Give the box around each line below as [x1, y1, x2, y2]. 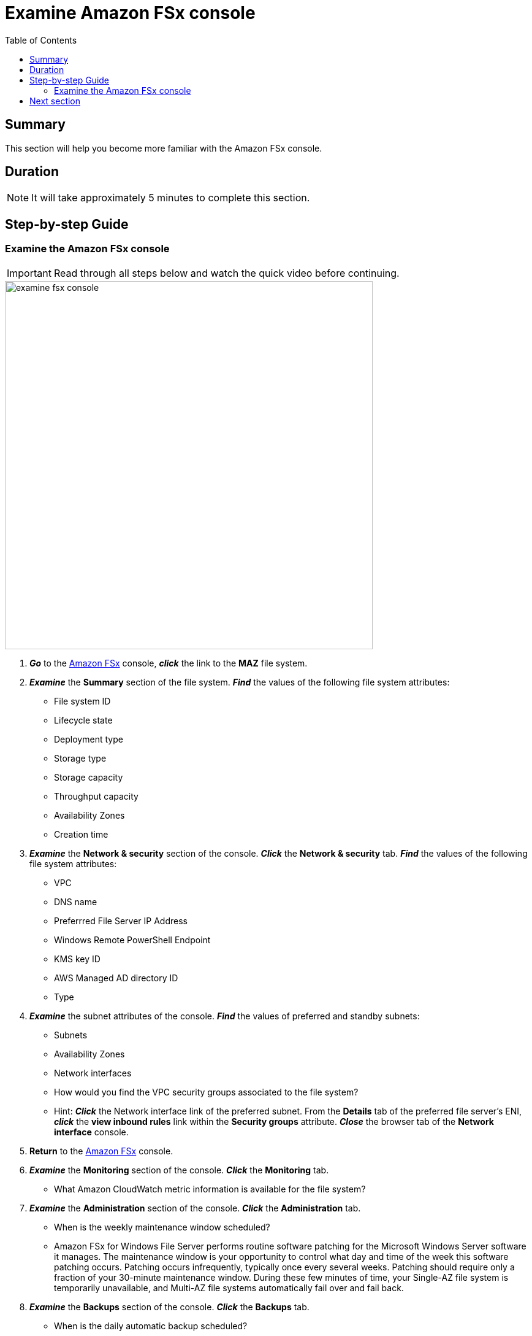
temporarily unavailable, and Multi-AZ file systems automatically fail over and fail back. [54, 1282, 404, 1293]
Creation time [54, 828, 108, 840]
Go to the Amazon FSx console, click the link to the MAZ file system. [29, 657, 308, 668]
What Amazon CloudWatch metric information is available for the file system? [54, 1183, 366, 1194]
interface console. [54, 1126, 129, 1137]
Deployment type [54, 733, 123, 744]
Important [7, 266, 51, 279]
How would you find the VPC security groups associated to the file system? [54, 1086, 359, 1097]
